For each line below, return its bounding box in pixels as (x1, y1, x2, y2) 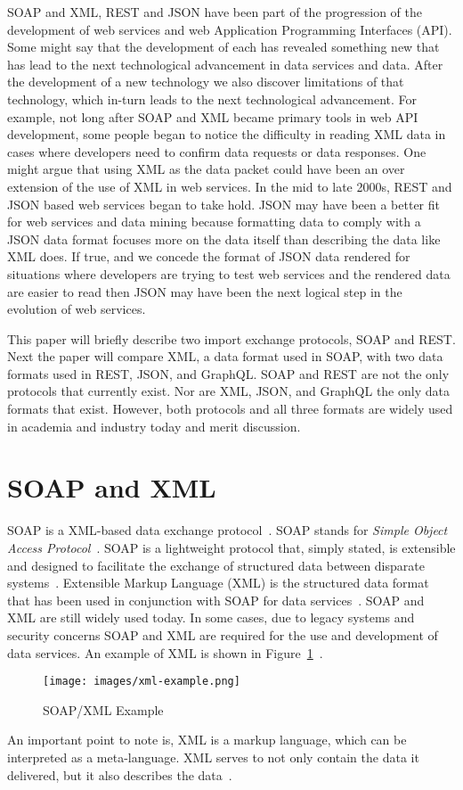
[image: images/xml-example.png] (43, 675, 240, 688)
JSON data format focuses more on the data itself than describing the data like (7, 229, 441, 248)
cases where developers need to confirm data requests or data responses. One (7, 142, 426, 160)
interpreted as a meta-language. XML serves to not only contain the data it (7, 747, 419, 766)
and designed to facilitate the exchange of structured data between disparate (7, 555, 425, 574)
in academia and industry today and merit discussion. (7, 416, 301, 435)
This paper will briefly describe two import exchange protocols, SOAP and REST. (7, 329, 456, 348)
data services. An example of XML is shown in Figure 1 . (7, 643, 323, 662)
